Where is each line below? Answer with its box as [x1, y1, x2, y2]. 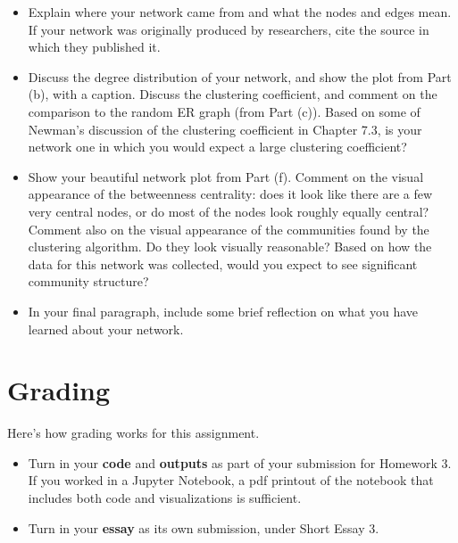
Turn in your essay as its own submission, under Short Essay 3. [28, 518, 379, 537]
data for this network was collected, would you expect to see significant [28, 254, 418, 273]
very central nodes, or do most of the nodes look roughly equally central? [28, 202, 429, 220]
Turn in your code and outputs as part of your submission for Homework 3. [28, 453, 452, 472]
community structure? [28, 272, 149, 291]
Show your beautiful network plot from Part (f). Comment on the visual [28, 167, 424, 185]
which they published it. [28, 37, 161, 56]
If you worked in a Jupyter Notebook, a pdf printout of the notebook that [28, 471, 434, 490]
